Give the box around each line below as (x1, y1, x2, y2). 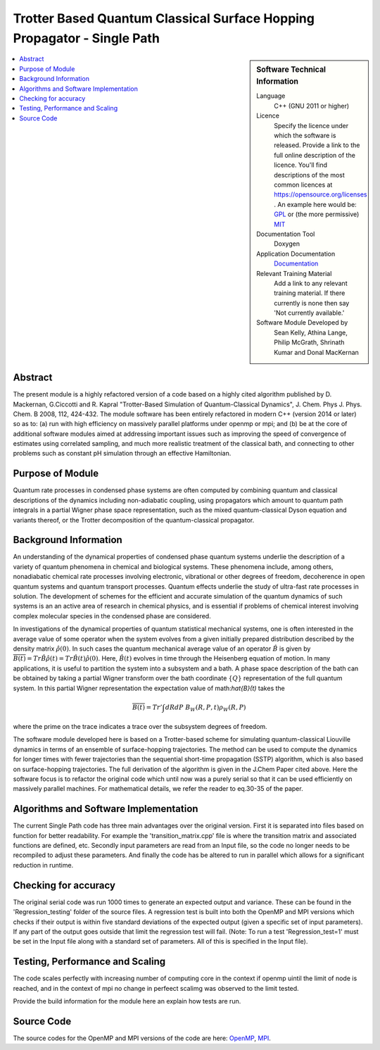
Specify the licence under (274, 121, 348, 130)
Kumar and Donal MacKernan (274, 348, 359, 356)
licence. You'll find (274, 161, 327, 169)
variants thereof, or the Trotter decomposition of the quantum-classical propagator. (13, 515, 255, 524)
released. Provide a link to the (274, 141, 360, 149)
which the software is (274, 131, 336, 140)
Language (256, 92, 286, 100)
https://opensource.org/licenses (274, 190, 367, 199)
